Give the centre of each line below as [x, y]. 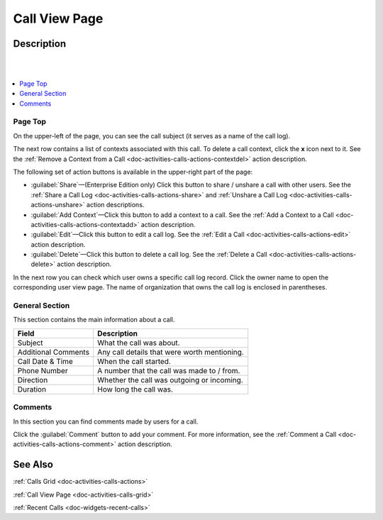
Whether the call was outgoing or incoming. [170, 380]
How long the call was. [135, 389]
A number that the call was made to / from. [168, 370]
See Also [33, 465]
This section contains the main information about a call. [94, 320]
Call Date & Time [45, 361]
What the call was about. [138, 343]
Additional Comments [54, 352]
